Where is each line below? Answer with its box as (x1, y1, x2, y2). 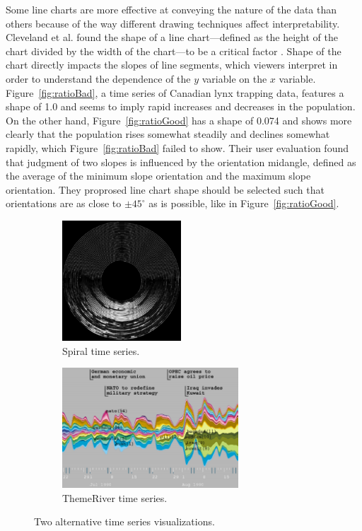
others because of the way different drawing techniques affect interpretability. (6, 16, 340, 30)
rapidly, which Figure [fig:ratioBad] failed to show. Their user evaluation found (6, 140, 349, 155)
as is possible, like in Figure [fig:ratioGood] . (148, 196, 339, 211)
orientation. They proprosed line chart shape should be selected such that (6, 182, 325, 197)
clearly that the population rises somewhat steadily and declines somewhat (6, 127, 330, 141)
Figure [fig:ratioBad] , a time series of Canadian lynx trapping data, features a (6, 85, 344, 100)
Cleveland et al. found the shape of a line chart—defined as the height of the (6, 30, 338, 45)
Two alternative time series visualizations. (34, 514, 215, 529)
